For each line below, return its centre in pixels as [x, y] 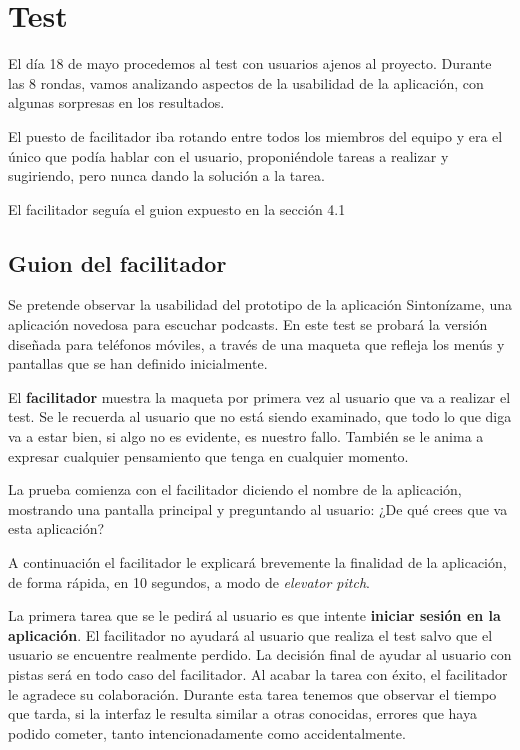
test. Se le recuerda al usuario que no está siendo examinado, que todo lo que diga [260, 416]
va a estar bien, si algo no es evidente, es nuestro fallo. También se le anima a [246, 436]
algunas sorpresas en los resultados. [116, 102]
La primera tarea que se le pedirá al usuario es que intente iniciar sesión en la [254, 615]
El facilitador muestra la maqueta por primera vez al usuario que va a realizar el [259, 396]
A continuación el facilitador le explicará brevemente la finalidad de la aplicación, [257, 562]
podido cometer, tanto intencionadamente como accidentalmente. [207, 732]
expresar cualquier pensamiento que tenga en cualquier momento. [208, 455]
